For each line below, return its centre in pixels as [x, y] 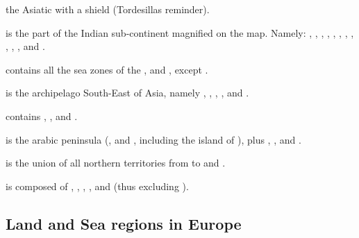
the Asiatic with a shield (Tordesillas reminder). [108, 9]
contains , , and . [42, 116]
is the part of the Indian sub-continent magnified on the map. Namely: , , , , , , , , [180, 32]
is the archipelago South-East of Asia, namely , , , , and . [127, 93]
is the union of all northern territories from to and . [116, 163]
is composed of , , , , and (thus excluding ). [97, 186]
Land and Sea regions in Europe [124, 223]
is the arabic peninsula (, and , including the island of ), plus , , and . [153, 139]
